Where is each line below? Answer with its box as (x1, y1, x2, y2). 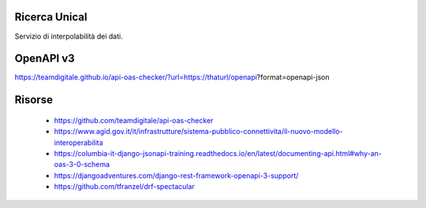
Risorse (14, 93, 53, 106)
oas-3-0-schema (54, 160, 110, 169)
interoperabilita (54, 138, 103, 147)
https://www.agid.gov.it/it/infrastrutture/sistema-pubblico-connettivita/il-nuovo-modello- (54, 127, 343, 136)
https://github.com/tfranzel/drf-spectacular (54, 182, 195, 191)
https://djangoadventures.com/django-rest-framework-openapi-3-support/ (54, 170, 299, 180)
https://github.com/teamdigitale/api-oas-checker (54, 115, 214, 125)
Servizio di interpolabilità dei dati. (14, 32, 123, 41)
